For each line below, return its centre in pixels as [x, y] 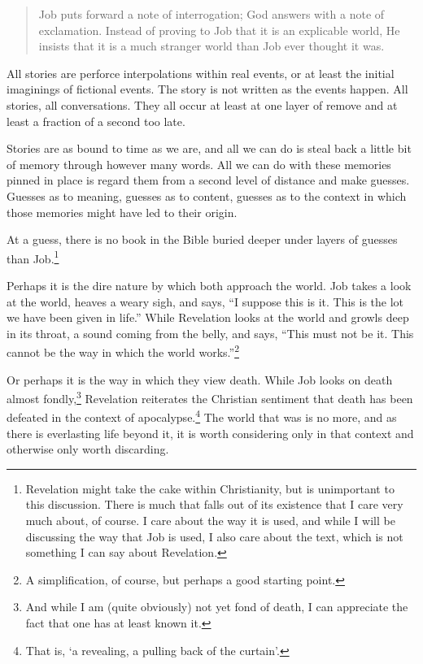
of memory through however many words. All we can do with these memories [199, 164]
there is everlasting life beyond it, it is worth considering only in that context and [210, 433]
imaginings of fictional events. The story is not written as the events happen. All [207, 89]
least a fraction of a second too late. [96, 121]
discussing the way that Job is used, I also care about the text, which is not [214, 536]
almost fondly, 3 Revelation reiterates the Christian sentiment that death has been [210, 397]
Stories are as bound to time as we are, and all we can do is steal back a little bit [209, 148]
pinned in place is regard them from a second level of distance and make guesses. [208, 180]
